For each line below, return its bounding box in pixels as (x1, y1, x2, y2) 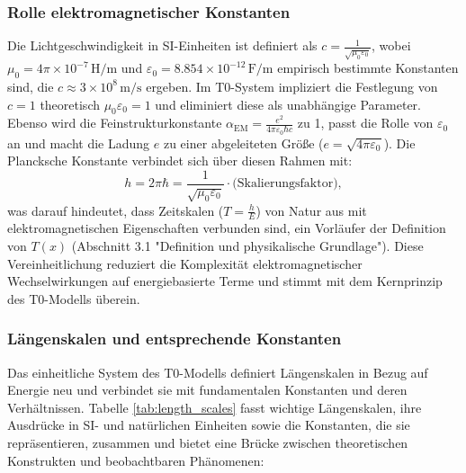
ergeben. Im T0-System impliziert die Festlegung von (146, 76, 438, 95)
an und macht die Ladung (7, 133, 150, 152)
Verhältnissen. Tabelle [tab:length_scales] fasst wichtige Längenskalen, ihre (7, 397, 422, 416)
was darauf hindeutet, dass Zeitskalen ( (7, 201, 224, 219)
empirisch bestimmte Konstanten (277, 58, 459, 77)
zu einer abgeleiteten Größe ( (163, 133, 324, 152)
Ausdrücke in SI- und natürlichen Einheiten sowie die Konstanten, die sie (7, 415, 410, 434)
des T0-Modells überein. (7, 289, 140, 308)
